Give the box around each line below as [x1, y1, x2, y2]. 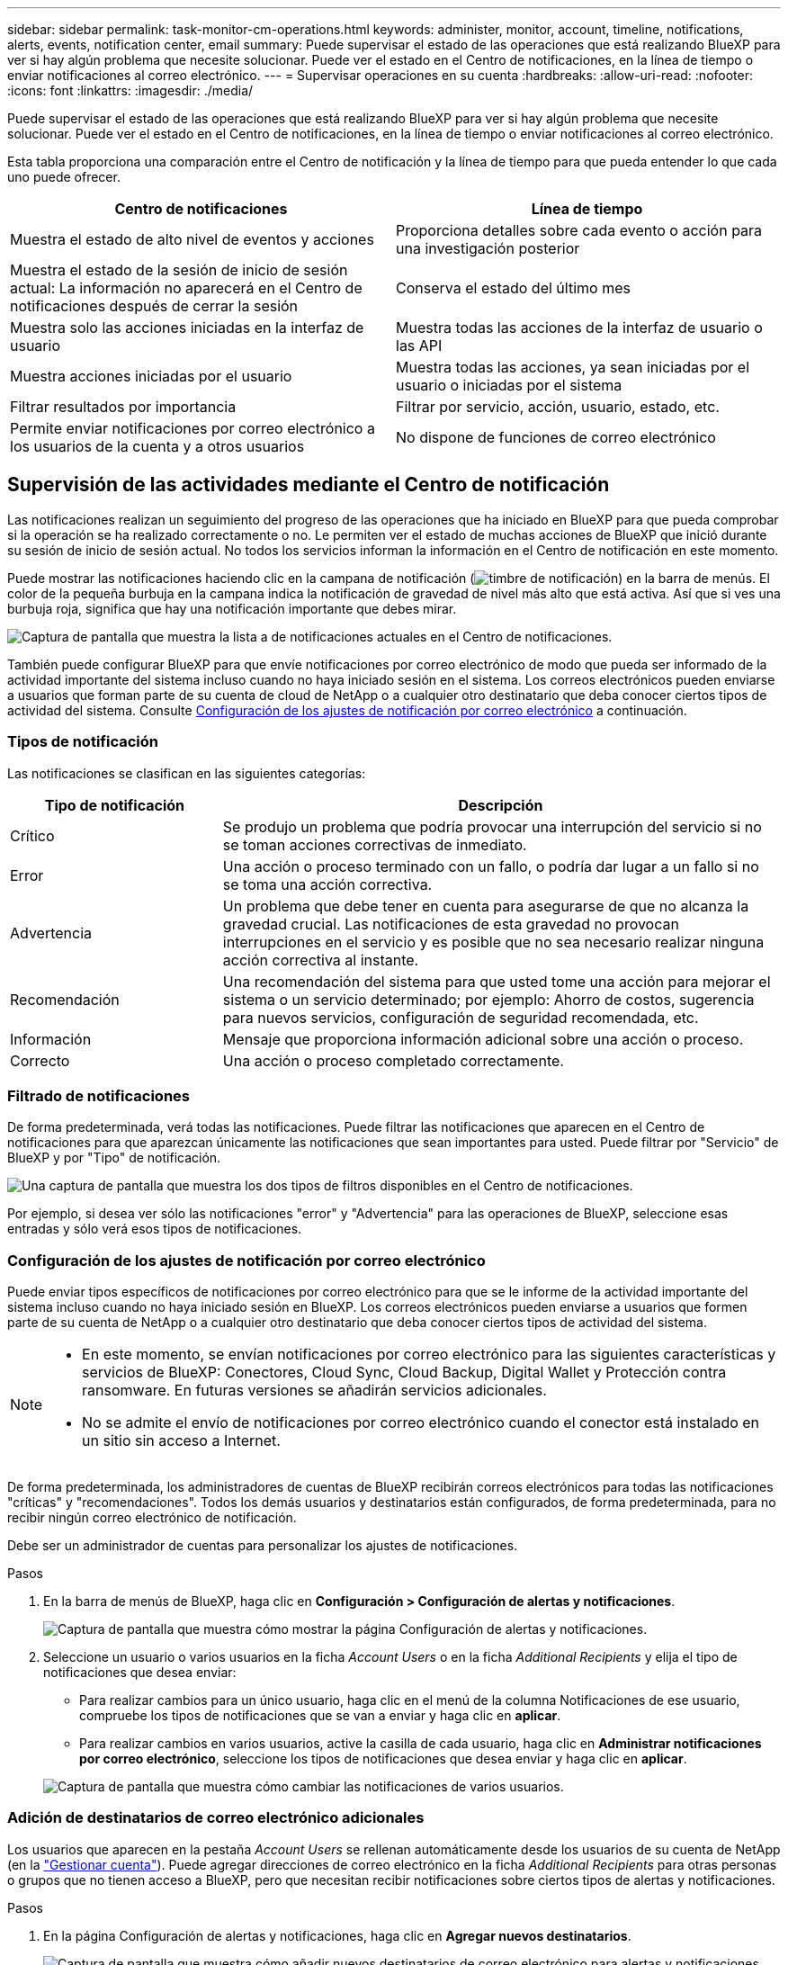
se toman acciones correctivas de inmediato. [222, 835, 527, 854]
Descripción [458, 795, 543, 814]
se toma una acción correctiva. [222, 875, 433, 893]
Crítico [10, 826, 55, 845]
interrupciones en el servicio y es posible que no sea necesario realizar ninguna [222, 932, 765, 951]
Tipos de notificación [7, 732, 158, 751]
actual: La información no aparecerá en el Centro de [10, 279, 363, 297]
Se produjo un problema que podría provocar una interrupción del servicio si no [222, 817, 762, 836]
